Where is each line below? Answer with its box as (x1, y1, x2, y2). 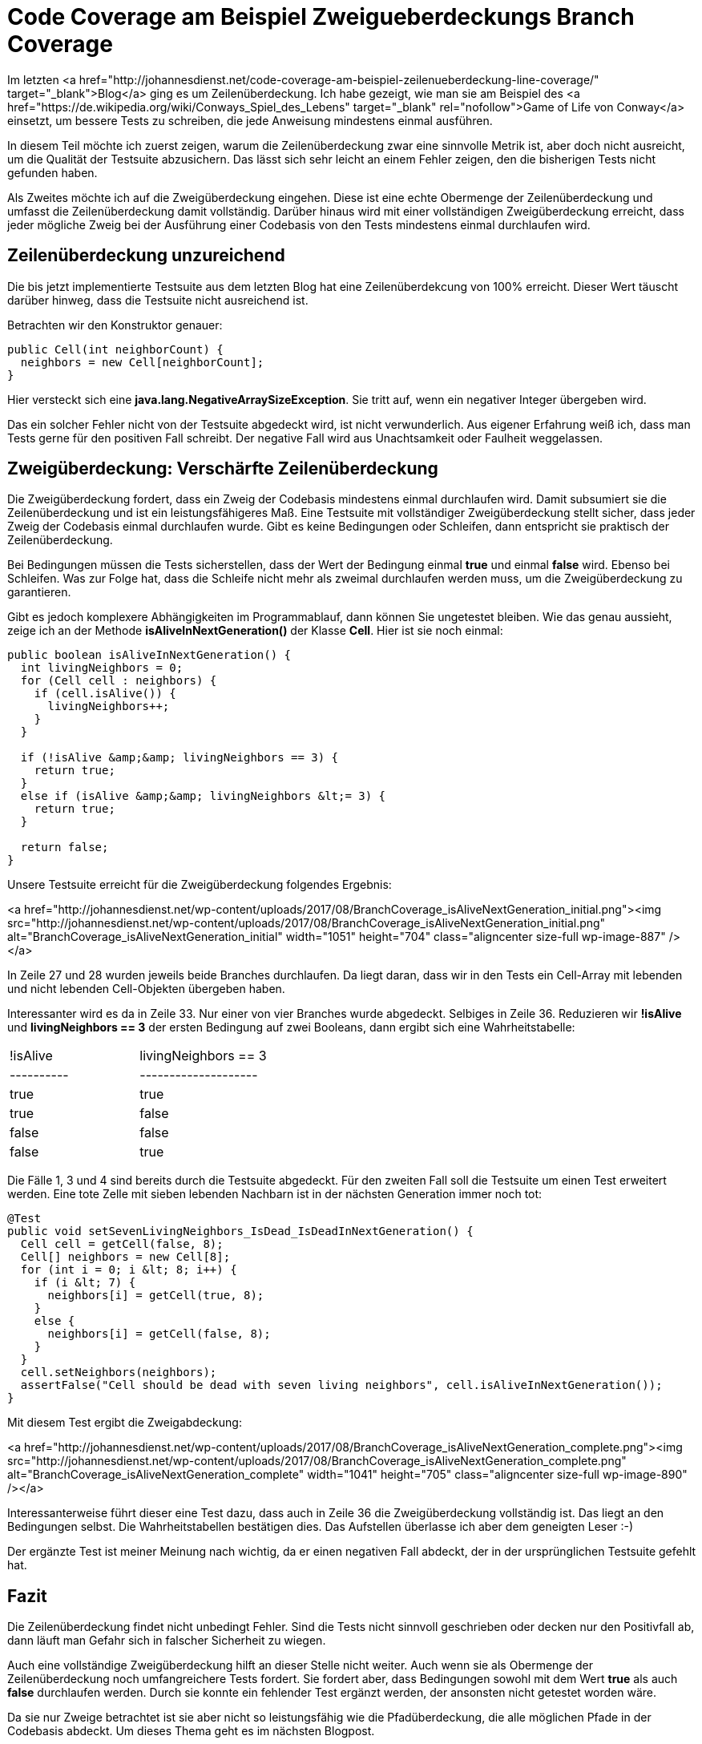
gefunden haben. (7, 165, 98, 180)
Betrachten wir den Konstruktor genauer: (7, 317, 223, 332)
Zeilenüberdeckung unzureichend (7, 245, 285, 266)
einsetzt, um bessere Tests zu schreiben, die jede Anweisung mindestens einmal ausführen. (7, 113, 493, 127)
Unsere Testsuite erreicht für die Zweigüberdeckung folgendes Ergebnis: (7, 878, 392, 892)
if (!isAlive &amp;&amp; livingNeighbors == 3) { (20, 751, 339, 765)
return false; (20, 841, 109, 854)
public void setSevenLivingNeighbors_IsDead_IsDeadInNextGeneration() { (7, 1225, 474, 1238)
